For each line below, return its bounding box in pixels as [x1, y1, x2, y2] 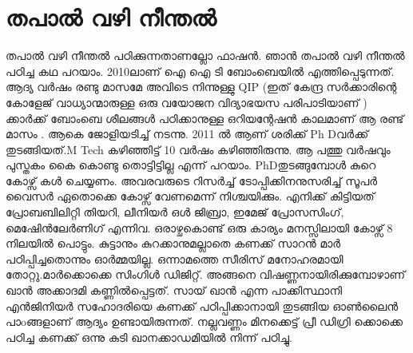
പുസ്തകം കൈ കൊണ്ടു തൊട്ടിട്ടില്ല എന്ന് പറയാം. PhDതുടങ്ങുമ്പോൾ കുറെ [6, 157, 376, 173]
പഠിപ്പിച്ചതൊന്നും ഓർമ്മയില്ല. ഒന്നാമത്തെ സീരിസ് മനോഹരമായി [6, 250, 344, 267]
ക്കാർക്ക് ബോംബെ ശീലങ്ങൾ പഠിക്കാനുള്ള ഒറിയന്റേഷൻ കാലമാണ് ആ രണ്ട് [6, 109, 404, 126]
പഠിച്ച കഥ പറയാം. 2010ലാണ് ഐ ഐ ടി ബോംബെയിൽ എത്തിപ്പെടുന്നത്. [6, 62, 395, 79]
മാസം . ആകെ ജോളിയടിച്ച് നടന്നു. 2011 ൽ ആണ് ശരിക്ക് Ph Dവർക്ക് [6, 125, 369, 142]
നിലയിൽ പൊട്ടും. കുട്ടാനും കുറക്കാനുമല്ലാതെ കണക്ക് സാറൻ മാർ [6, 235, 341, 252]
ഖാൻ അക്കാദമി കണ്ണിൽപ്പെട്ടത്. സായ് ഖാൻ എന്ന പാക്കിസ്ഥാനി [6, 282, 342, 299]
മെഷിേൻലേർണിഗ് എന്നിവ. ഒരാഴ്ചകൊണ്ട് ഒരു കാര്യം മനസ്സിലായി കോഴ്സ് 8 [6, 219, 393, 236]
